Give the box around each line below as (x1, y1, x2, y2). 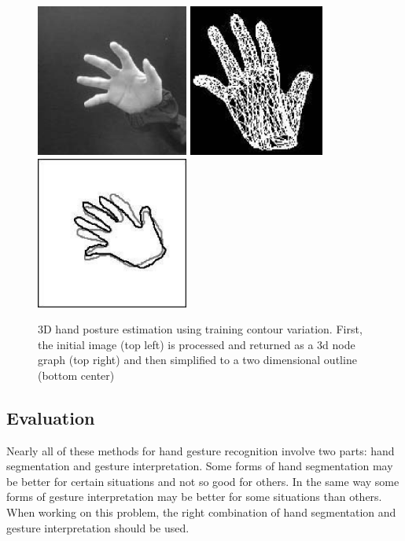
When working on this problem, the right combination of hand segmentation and (6, 504, 396, 521)
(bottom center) (38, 366, 115, 383)
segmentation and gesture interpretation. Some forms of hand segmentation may (6, 458, 393, 474)
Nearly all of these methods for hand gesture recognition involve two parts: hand (6, 442, 395, 458)
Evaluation (6, 405, 95, 429)
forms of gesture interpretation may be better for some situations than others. (6, 488, 382, 505)
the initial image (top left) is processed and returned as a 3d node (38, 336, 355, 352)
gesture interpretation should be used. (6, 519, 190, 535)
